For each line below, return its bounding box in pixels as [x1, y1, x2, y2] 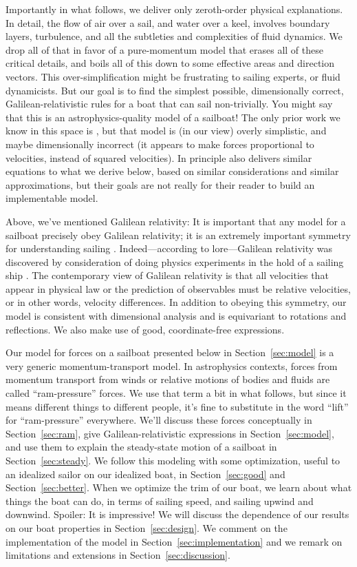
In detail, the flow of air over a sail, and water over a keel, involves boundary [6, 15, 330, 30]
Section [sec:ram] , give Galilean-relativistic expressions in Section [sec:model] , [6, 426, 334, 440]
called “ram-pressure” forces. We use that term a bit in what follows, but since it [6, 386, 347, 400]
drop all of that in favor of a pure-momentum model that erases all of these [6, 42, 323, 56]
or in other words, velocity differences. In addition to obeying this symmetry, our [6, 295, 347, 309]
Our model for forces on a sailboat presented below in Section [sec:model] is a [6, 345, 334, 360]
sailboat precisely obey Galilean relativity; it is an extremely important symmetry [6, 227, 351, 242]
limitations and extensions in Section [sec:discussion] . [6, 548, 230, 562]
